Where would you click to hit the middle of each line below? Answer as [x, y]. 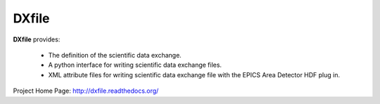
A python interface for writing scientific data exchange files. [135, 65]
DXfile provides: [37, 39]
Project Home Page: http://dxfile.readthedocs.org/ [86, 91]
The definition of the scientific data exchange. [115, 55]
